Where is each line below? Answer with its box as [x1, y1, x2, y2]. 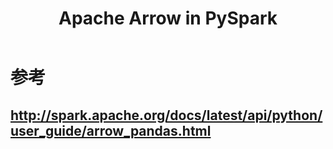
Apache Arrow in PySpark [58, 7, 278, 30]
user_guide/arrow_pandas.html [10, 122, 212, 139]
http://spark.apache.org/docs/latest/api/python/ [10, 107, 323, 124]
